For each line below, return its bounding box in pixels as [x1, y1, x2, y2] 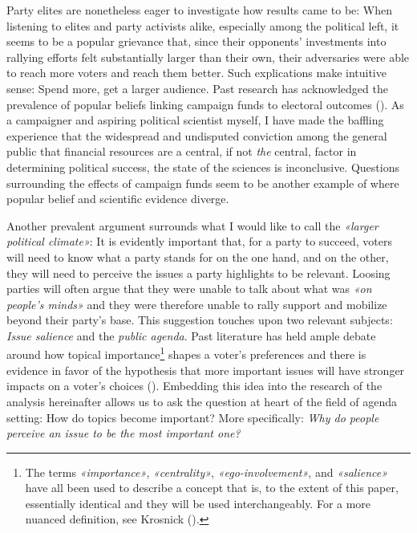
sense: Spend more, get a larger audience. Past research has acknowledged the [6, 79, 388, 96]
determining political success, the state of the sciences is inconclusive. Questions [6, 158, 399, 175]
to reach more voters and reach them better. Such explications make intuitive [6, 64, 387, 81]
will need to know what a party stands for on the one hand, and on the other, [6, 248, 389, 265]
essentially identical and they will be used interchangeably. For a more [25, 494, 371, 511]
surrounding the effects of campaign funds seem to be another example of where [6, 174, 399, 191]
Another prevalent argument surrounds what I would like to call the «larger [6, 217, 379, 234]
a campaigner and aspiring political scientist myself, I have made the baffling [6, 112, 384, 128]
